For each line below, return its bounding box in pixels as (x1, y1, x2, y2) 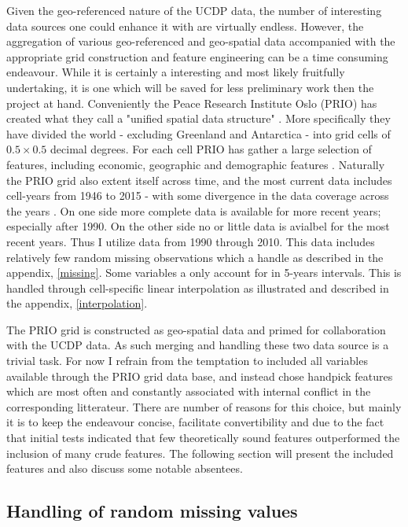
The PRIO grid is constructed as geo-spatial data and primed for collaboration (6, 321, 386, 337)
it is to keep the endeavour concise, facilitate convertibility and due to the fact (6, 414, 384, 430)
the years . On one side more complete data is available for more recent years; (6, 202, 381, 219)
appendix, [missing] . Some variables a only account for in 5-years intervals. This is (6, 264, 402, 281)
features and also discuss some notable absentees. (6, 460, 243, 477)
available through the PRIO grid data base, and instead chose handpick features (6, 367, 393, 384)
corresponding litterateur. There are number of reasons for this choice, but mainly (6, 398, 402, 415)
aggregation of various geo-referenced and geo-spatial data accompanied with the (6, 33, 395, 50)
